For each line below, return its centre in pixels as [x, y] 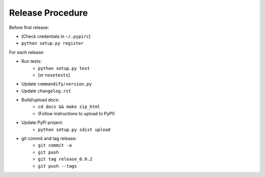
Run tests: [31, 61]
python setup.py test [64, 68]
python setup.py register [53, 43]
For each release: [27, 52]
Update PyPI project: [42, 123]
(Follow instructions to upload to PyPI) [77, 113]
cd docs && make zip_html [69, 107]
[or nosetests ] [54, 75]
